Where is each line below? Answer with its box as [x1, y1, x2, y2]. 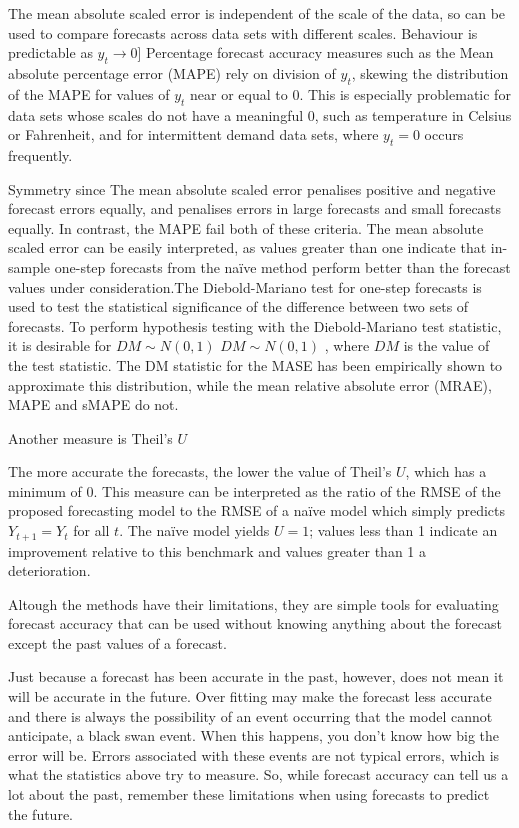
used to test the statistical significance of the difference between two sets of [8, 296, 469, 317]
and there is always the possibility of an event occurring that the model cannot [8, 705, 493, 726]
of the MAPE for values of [8, 83, 170, 104]
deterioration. [8, 560, 91, 581]
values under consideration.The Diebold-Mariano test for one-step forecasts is [8, 276, 482, 297]
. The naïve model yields [119, 520, 270, 541]
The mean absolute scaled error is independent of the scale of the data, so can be [8, 3, 506, 23]
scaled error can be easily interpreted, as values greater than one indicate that [8, 237, 487, 258]
